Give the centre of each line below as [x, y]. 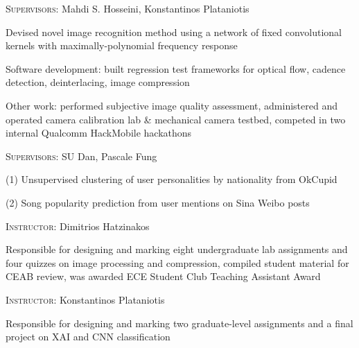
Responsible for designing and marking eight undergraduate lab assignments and [177, 249]
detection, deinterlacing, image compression [98, 82]
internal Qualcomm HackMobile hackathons [99, 133]
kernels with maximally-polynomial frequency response [122, 45]
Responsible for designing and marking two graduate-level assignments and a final [179, 323]
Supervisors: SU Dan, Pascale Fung [81, 156]
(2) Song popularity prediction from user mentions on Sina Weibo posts [158, 202]
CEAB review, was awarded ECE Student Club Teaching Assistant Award [163, 276]
